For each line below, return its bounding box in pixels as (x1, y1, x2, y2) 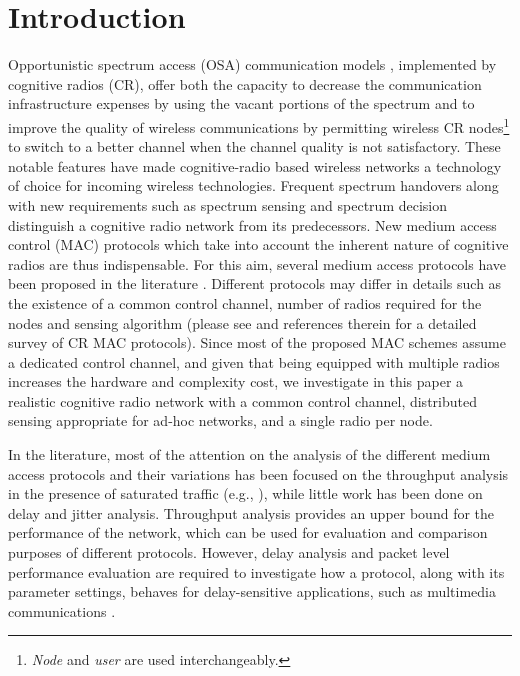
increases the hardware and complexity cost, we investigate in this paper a (8, 371, 464, 392)
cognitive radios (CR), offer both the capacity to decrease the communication (8, 73, 482, 94)
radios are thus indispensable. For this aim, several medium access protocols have (8, 253, 507, 274)
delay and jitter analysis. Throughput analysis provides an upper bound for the (8, 502, 495, 523)
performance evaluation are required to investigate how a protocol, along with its (8, 561, 505, 582)
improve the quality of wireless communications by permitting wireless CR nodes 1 (8, 113, 510, 137)
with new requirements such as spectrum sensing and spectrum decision (8, 194, 448, 215)
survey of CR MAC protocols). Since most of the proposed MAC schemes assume (8, 332, 506, 353)
